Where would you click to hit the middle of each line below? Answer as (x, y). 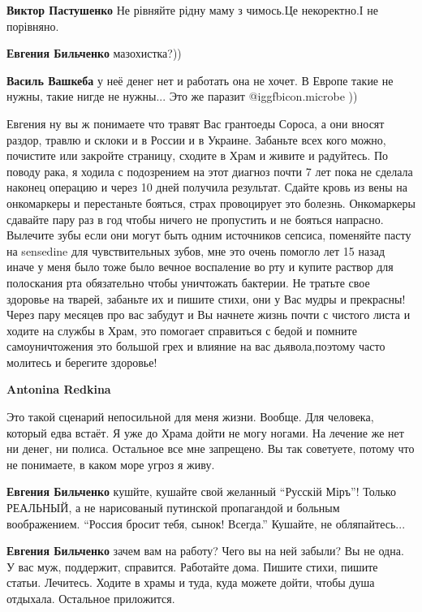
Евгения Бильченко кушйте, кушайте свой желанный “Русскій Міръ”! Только (201, 491)
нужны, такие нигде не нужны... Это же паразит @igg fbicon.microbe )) (182, 96)
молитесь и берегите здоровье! (82, 362)
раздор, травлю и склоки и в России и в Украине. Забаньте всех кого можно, (196, 139)
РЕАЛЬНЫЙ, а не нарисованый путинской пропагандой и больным (173, 508)
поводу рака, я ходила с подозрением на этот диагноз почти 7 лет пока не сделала (210, 171)
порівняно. (33, 26)
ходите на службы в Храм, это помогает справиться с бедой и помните (182, 330)
